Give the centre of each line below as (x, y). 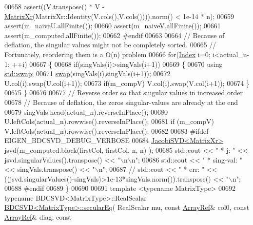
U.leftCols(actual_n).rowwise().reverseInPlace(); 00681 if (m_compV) (109, 121)
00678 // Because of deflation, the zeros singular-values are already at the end (121, 102)
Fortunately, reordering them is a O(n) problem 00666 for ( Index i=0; (107, 54)
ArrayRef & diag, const (38, 217)
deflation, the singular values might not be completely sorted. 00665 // (110, 45)
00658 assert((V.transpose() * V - (55, 6)
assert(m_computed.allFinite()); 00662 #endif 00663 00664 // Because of (115, 35)
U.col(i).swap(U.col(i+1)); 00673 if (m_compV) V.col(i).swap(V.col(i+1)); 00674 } (127, 83)
